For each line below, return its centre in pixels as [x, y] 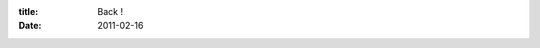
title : [28, 11]
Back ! [110, 11]
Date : [30, 26]
